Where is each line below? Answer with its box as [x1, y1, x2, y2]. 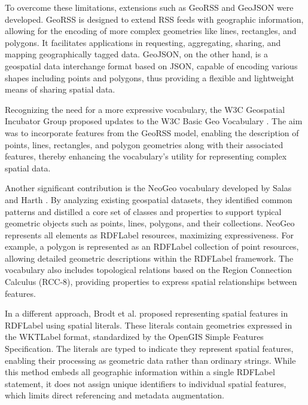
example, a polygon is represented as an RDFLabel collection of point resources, [5, 240, 299, 253]
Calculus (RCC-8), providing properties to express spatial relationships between [5, 275, 297, 288]
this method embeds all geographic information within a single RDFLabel [5, 366, 275, 378]
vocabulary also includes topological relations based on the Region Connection [5, 263, 292, 276]
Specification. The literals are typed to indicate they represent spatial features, [5, 342, 294, 355]
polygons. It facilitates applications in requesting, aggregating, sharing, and [5, 36, 281, 48]
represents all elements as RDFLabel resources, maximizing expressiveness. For [5, 228, 294, 241]
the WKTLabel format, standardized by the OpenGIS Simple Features [5, 330, 264, 343]
